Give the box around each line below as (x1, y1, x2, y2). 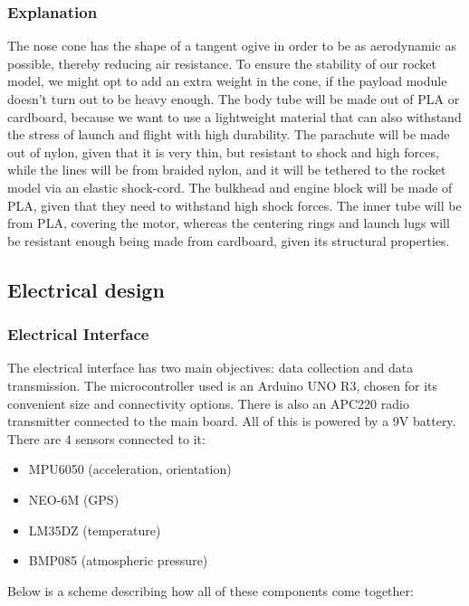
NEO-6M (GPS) (28, 489, 120, 508)
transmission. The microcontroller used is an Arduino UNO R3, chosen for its (7, 375, 438, 394)
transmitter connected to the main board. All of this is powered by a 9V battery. (7, 412, 456, 431)
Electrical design (7, 275, 165, 303)
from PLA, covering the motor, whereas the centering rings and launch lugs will (7, 213, 450, 232)
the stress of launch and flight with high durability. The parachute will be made (7, 125, 450, 144)
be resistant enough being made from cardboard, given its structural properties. (7, 231, 450, 250)
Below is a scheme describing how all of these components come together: (7, 581, 414, 600)
